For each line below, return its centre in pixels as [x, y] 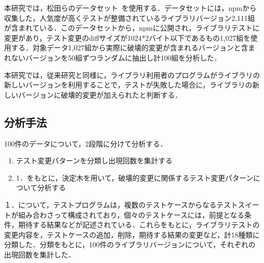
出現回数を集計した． [40, 254]
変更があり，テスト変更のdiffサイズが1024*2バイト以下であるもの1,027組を [127, 37]
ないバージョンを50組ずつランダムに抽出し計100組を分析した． [116, 57]
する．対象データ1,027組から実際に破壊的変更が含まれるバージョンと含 [129, 48]
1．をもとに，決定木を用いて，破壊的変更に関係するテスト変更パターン [135, 177]
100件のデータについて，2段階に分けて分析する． [86, 143]
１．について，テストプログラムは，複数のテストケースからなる [110, 204]
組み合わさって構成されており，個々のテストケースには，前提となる [131, 214]
